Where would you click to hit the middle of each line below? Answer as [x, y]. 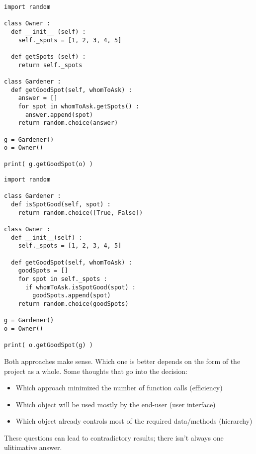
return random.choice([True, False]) [81, 213]
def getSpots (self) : [48, 56]
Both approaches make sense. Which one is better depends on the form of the [122, 361]
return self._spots [50, 65]
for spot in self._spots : [63, 279]
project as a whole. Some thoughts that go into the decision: [96, 371]
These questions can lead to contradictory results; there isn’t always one [114, 437]
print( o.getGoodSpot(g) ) [48, 345]
